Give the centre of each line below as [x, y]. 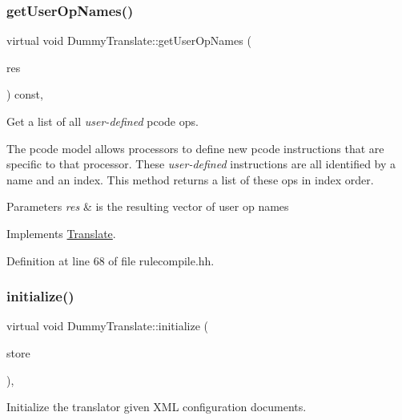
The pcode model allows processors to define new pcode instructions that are [195, 148]
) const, [25, 94]
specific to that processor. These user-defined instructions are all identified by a [201, 164]
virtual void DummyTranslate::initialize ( [107, 326]
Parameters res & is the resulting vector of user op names [148, 206]
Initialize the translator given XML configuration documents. [157, 407]
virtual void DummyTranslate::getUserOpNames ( [129, 40]
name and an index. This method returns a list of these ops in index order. [190, 179]
